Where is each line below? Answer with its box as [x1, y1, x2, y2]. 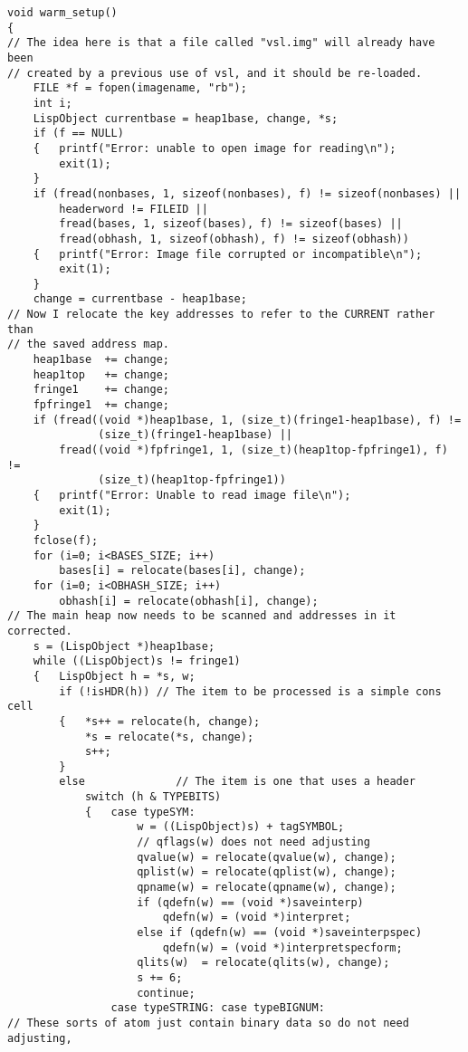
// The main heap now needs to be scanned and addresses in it [7, 609, 396, 623]
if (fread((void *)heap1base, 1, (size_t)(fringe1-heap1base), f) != [33, 413, 462, 426]
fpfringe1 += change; [33, 398, 169, 412]
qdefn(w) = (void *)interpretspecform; [162, 941, 403, 954]
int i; [33, 96, 72, 110]
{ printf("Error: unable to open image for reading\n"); [33, 141, 396, 155]
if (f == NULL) [33, 127, 124, 140]
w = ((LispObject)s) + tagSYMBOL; [137, 820, 345, 834]
